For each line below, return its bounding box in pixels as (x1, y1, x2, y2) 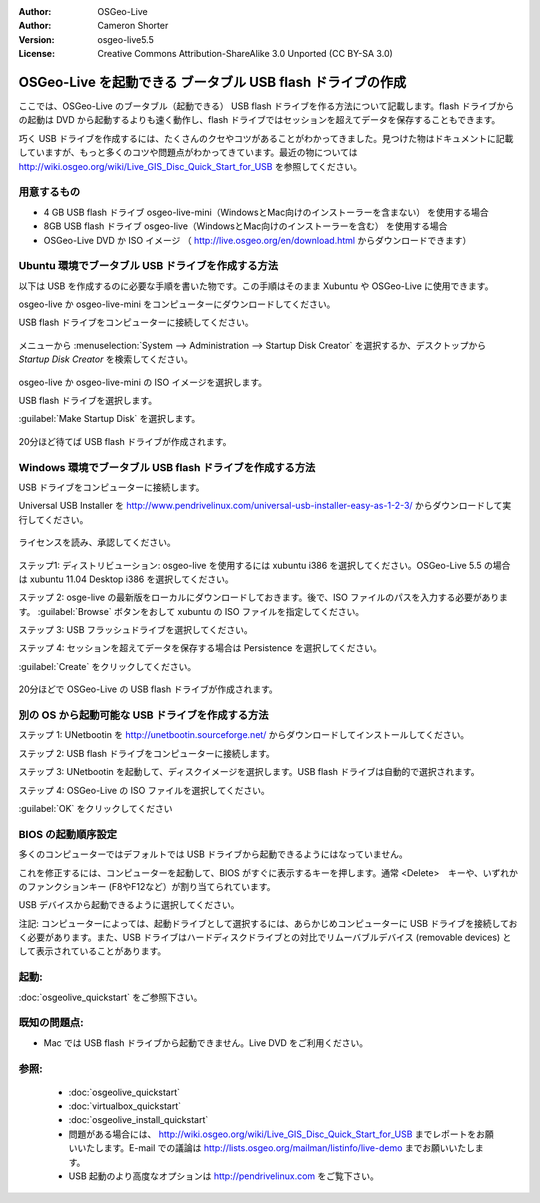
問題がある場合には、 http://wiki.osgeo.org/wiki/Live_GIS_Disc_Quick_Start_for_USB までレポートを (68, 1128, 477, 1140)
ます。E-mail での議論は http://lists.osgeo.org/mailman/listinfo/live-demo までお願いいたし (103, 1142, 475, 1154)
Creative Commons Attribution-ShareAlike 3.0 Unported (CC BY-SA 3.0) (97, 48, 394, 60)
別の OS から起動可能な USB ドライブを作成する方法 (18, 708, 269, 722)
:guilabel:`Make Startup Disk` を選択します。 (18, 413, 201, 425)
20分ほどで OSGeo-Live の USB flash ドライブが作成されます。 (18, 683, 279, 695)
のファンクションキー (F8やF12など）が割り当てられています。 (18, 880, 276, 892)
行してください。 (18, 513, 89, 525)
